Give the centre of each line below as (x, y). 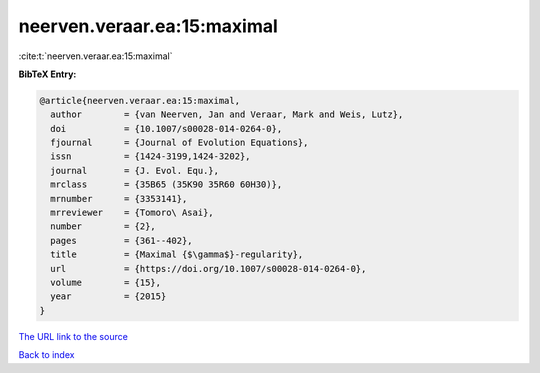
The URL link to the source (73, 336)
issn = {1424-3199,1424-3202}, (150, 156)
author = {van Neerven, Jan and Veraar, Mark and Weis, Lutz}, (227, 114)
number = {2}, (103, 226)
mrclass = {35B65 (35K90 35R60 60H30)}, (166, 184)
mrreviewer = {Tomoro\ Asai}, (132, 213)
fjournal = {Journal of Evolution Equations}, (179, 143)
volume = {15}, (106, 282)
